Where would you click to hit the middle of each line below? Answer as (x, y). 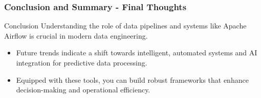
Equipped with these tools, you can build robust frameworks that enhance (132, 79)
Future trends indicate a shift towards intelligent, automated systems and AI (137, 53)
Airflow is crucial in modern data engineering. (76, 35)
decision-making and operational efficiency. (83, 90)
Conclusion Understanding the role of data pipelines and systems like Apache (125, 26)
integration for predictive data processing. (82, 62)
